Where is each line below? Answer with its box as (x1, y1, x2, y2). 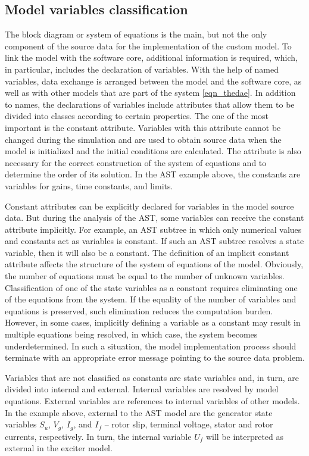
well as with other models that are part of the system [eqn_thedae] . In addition (5, 86, 296, 99)
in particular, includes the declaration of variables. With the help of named (5, 63, 279, 75)
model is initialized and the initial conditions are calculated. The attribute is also (5, 145, 301, 157)
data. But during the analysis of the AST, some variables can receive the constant (5, 211, 304, 224)
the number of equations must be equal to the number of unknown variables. (5, 270, 285, 282)
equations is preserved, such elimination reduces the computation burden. (5, 304, 273, 317)
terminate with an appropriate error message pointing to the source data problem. (5, 351, 305, 364)
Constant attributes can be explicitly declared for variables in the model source (5, 199, 294, 212)
